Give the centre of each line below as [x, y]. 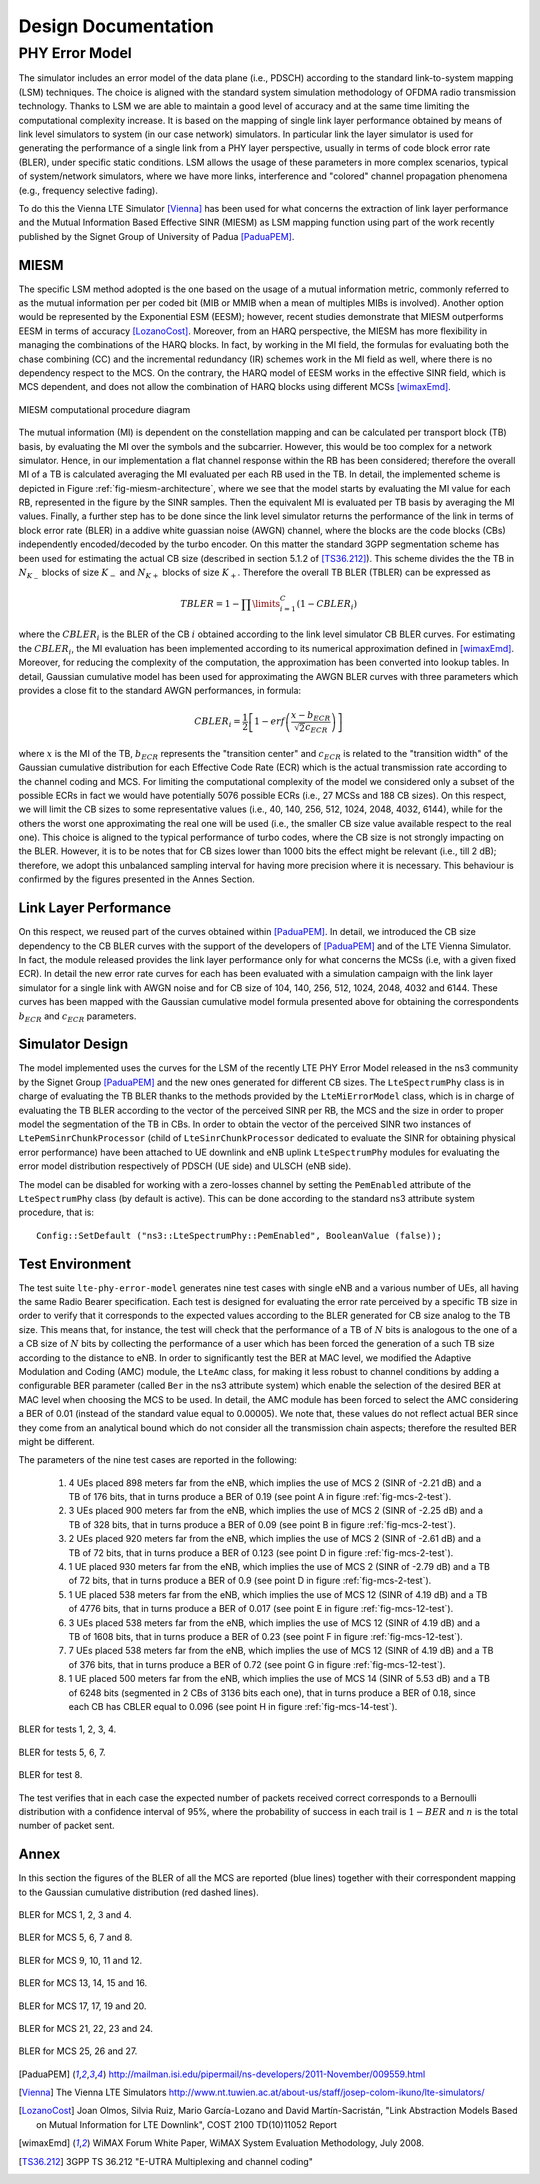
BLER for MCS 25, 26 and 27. [78, 2051]
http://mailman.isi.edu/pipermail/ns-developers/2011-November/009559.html [267, 2074]
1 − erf [269, 721]
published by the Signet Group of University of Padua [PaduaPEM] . [156, 236]
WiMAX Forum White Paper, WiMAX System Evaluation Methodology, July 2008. [258, 2143]
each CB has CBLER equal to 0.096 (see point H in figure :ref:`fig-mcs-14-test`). [233, 1706]
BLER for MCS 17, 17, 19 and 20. [82, 2006]
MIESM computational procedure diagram [104, 409]
